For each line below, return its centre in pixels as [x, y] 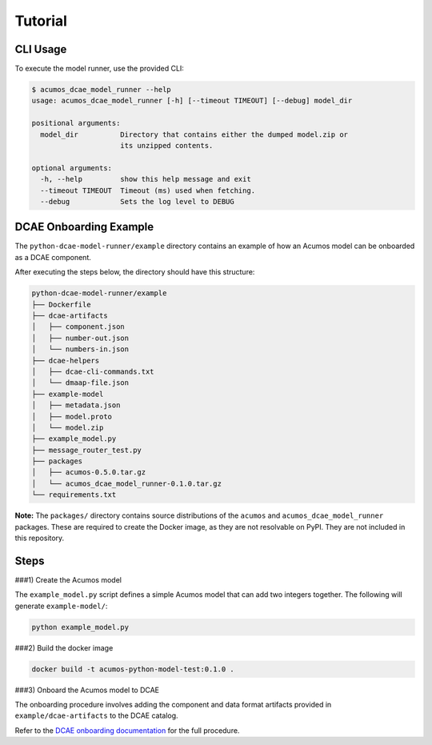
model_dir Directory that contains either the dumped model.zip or [194, 134]
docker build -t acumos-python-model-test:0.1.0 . [133, 669]
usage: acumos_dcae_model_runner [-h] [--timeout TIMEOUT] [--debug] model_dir [192, 101]
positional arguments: [76, 123]
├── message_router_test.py [86, 450]
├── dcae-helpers [66, 360]
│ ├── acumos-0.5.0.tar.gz [89, 473]
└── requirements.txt [74, 495]
